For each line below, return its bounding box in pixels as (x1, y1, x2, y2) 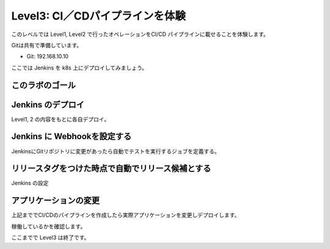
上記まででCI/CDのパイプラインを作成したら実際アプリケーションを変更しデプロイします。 (11, 211, 240, 219)
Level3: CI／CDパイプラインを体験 (11, 9, 186, 23)
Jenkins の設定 (11, 179, 49, 187)
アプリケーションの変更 (11, 195, 100, 206)
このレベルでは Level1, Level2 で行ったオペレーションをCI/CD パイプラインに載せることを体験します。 (11, 31, 269, 38)
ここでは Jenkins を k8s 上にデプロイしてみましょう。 (11, 64, 148, 71)
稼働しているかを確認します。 (11, 223, 86, 230)
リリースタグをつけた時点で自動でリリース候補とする (11, 164, 211, 174)
